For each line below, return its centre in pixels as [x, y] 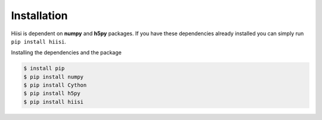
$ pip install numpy [53, 77]
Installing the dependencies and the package [66, 53]
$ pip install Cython [55, 85]
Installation [39, 16]
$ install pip [44, 68]
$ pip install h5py [52, 93]
